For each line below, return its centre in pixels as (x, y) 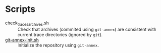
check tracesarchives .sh (27, 23)
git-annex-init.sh (22, 40)
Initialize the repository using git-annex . (58, 45)
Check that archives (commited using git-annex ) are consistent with (87, 29)
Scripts (20, 9)
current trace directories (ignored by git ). (60, 34)
